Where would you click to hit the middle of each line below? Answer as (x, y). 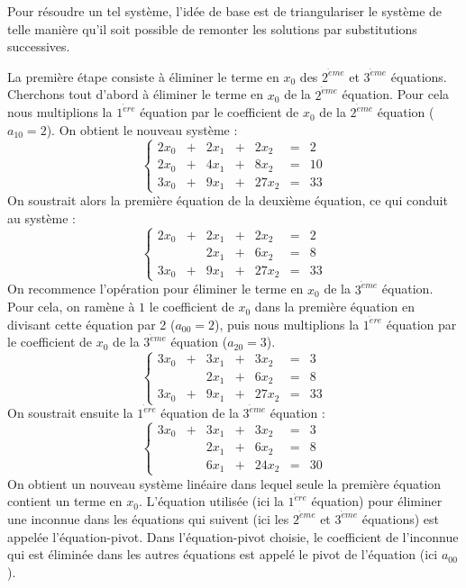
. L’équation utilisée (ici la (211, 501)
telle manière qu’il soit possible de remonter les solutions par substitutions (212, 28)
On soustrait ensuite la (70, 413)
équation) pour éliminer (377, 501)
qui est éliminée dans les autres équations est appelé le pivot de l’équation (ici (223, 554)
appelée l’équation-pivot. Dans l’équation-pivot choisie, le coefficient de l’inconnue (233, 536)
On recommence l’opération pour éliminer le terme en (155, 289)
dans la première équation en (334, 307)
